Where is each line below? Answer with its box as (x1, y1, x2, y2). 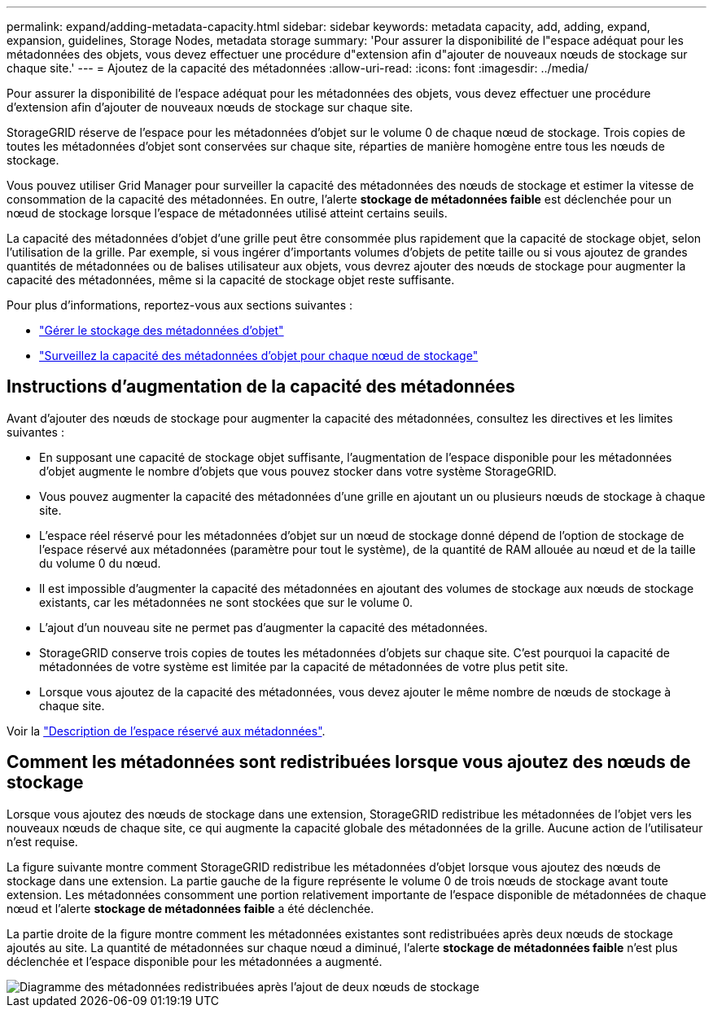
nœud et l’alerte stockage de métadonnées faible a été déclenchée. (7, 901, 374, 915)
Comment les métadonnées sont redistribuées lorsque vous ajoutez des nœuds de (7, 752, 691, 773)
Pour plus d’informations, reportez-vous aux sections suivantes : (7, 298, 352, 312)
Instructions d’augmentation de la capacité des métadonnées (7, 376, 515, 397)
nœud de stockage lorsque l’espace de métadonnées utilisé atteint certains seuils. (7, 206, 448, 220)
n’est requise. (7, 834, 78, 849)
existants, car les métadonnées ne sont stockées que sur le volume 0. (39, 595, 413, 609)
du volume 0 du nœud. (39, 555, 161, 570)
